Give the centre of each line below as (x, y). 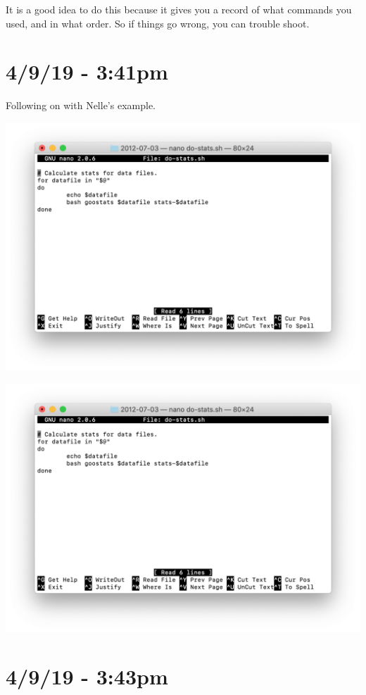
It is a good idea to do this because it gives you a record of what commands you (179, 9)
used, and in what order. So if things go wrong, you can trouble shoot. (158, 23)
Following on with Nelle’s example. (81, 105)
